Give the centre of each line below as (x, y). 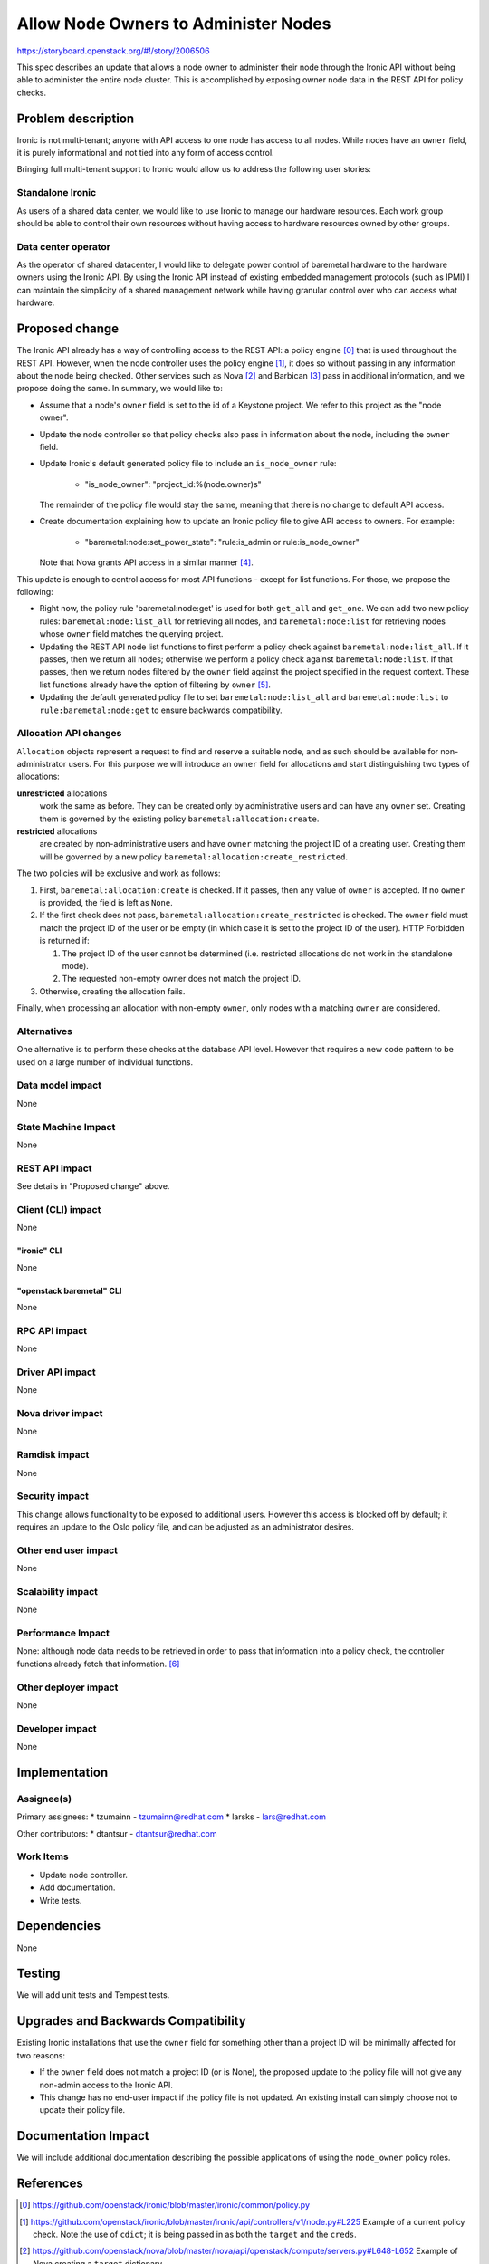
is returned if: (64, 941)
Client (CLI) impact (59, 1209)
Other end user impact (67, 1550)
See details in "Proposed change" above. (93, 1186)
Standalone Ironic (57, 193)
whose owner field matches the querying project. (131, 634)
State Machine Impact (66, 1127)
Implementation (62, 1772)
